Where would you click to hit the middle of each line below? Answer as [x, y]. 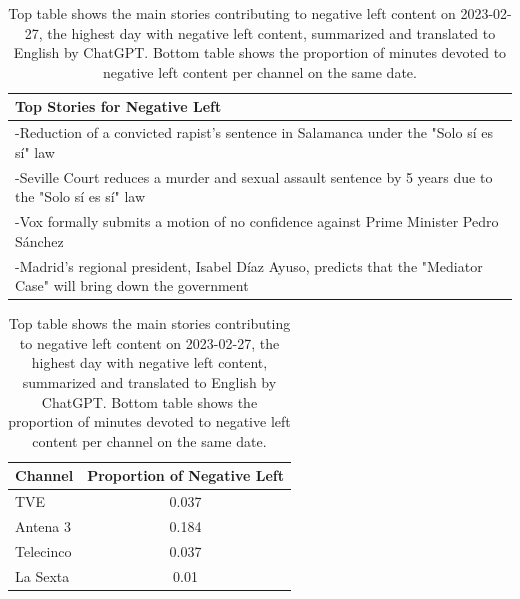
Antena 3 [43, 526]
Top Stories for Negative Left [118, 106]
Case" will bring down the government [132, 285]
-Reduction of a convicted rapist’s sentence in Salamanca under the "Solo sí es [254, 132]
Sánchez [39, 240]
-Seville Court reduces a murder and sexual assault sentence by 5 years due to [254, 176]
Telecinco [43, 550]
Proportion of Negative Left [185, 475]
